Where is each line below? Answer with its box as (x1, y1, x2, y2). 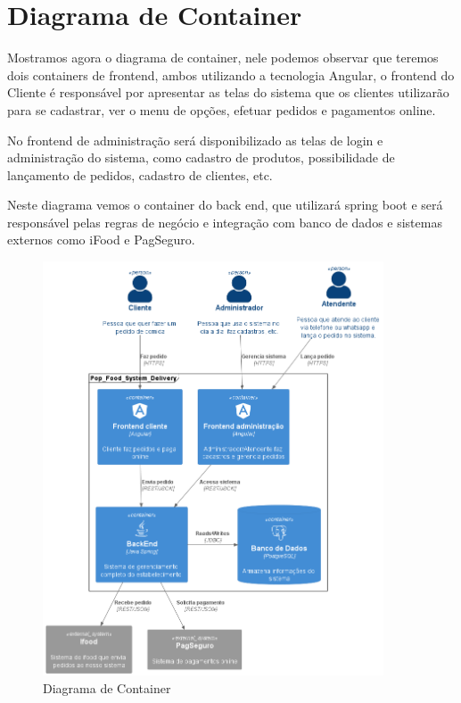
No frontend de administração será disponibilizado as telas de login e (7, 130, 383, 149)
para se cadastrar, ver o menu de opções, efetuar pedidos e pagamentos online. (7, 100, 436, 119)
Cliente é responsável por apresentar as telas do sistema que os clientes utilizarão (7, 83, 449, 102)
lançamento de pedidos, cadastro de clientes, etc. (7, 165, 273, 184)
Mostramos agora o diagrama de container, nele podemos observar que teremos (7, 48, 439, 67)
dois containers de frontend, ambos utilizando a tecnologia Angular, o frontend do (7, 65, 455, 84)
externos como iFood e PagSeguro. (7, 230, 195, 249)
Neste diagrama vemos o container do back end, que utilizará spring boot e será (7, 195, 443, 214)
